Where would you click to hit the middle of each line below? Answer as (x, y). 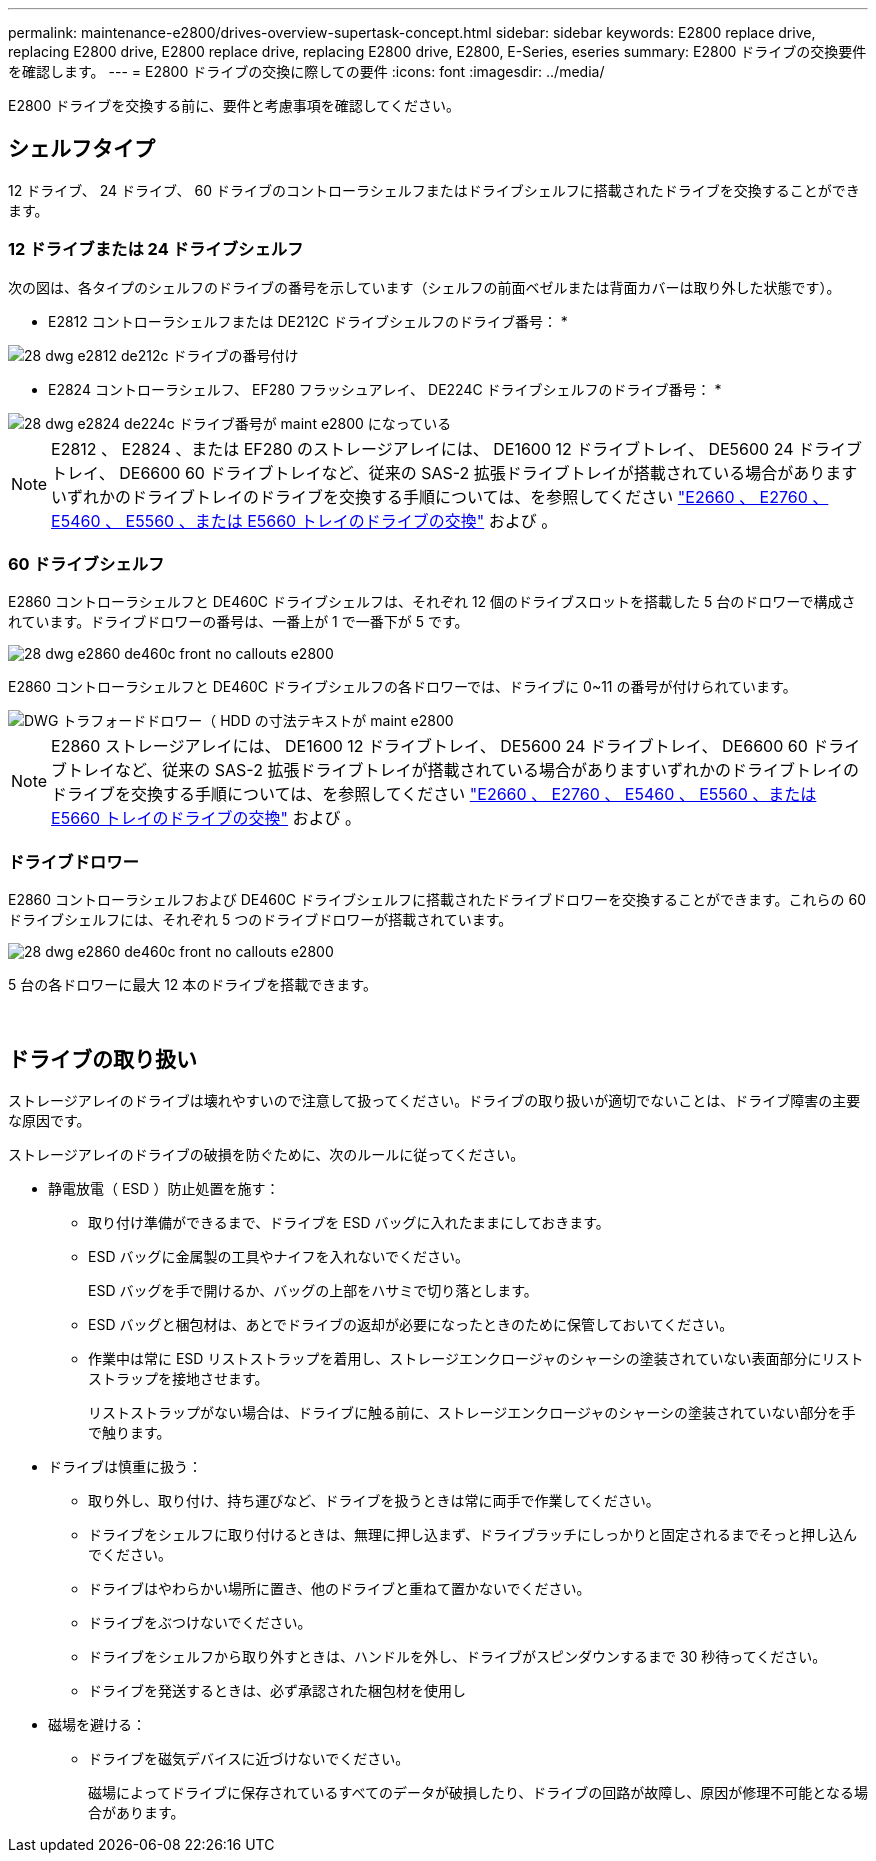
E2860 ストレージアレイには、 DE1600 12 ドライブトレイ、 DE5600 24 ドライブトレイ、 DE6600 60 (429, 746)
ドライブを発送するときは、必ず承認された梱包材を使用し (277, 1690)
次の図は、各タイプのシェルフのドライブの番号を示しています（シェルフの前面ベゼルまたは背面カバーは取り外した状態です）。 (424, 287)
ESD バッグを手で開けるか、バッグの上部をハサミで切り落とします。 (313, 1290)
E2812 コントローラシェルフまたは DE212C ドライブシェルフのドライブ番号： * (308, 321)
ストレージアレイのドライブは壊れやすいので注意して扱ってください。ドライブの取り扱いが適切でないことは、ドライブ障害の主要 (434, 1100)
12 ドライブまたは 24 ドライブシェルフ (156, 249)
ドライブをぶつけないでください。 (200, 1622)
